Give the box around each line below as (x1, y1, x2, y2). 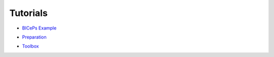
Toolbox (22, 43, 39, 49)
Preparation (22, 34, 47, 40)
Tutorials (9, 7, 48, 18)
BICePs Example (22, 25, 57, 31)
